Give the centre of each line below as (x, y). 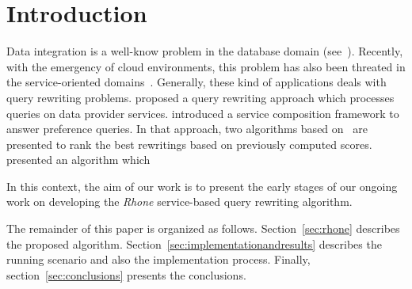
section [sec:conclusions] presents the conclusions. (126, 274)
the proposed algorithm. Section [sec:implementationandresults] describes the (194, 243)
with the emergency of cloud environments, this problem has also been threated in (206, 66)
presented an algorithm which (78, 160)
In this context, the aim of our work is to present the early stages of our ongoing (202, 186)
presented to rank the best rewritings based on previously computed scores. (189, 144)
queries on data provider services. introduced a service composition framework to (203, 113)
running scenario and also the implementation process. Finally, (158, 259)
